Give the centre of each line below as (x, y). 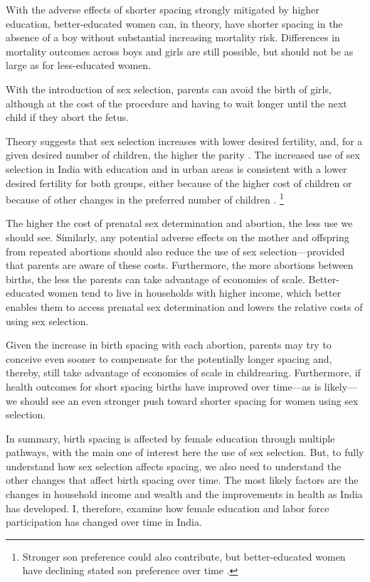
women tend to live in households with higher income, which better (195, 293)
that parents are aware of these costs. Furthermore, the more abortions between (180, 265)
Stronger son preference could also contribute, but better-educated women (184, 556)
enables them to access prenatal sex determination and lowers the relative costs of (184, 306)
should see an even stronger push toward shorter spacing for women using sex (189, 400)
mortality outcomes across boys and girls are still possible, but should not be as (180, 51)
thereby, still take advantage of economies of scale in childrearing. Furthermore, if (183, 372)
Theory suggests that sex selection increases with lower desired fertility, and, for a (184, 141)
